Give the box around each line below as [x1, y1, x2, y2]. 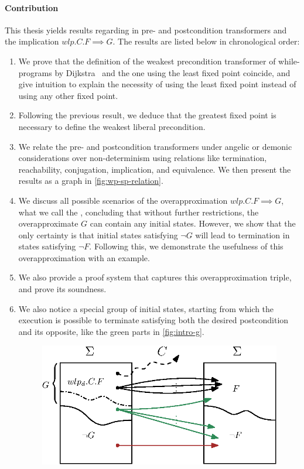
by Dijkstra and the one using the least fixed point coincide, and [54, 66, 291, 78]
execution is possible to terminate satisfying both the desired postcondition [18, 314, 289, 326]
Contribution [5, 1, 59, 13]
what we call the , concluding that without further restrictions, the [18, 206, 259, 218]
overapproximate [18, 217, 78, 230]
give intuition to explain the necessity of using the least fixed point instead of [18, 78, 296, 90]
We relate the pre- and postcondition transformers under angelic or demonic [18, 140, 292, 152]
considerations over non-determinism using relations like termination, [18, 152, 267, 164]
